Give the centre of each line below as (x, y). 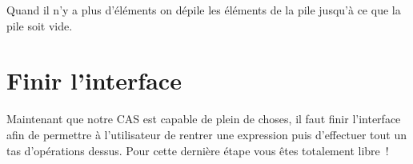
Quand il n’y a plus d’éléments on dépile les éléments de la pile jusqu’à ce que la (204, 10)
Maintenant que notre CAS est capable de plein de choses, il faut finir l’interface (204, 119)
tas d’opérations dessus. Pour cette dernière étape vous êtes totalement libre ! (198, 150)
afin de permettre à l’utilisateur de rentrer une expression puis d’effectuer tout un (206, 134)
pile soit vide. (40, 25)
